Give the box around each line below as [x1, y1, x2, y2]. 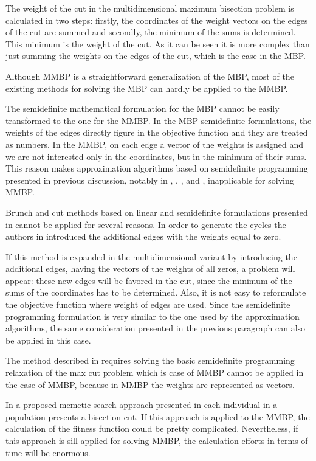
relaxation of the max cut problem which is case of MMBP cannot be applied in [5, 366, 304, 379]
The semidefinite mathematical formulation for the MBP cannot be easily [5, 102, 280, 115]
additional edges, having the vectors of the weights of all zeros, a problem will [5, 262, 295, 275]
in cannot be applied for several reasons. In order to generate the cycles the [5, 218, 286, 230]
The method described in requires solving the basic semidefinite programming [5, 354, 295, 367]
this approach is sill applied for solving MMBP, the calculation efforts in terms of [5, 434, 308, 446]
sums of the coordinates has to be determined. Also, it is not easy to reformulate [5, 286, 306, 299]
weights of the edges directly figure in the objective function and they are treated [5, 126, 308, 139]
